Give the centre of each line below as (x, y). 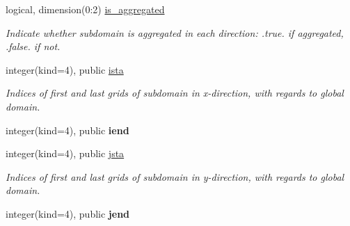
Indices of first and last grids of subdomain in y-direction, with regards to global (175, 176)
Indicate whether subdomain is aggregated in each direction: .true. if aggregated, (175, 32)
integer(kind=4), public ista (65, 69)
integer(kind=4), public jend (68, 213)
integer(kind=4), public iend (67, 130)
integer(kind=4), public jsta (65, 153)
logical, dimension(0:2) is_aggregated (85, 9)
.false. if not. (33, 46)
